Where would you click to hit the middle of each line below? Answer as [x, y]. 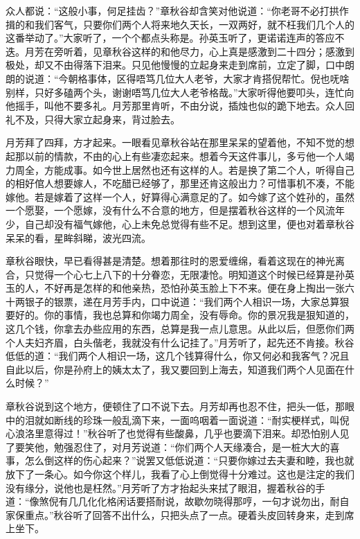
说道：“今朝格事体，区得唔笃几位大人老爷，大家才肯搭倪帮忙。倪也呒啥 [187, 78]
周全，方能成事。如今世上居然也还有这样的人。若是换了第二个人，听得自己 [184, 169]
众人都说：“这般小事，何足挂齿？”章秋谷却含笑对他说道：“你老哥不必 [163, 10]
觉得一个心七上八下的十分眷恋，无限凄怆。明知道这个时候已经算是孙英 [194, 274]
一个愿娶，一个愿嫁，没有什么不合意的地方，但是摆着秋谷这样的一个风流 [170, 210]
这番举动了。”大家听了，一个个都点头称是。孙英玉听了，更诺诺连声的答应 [170, 38]
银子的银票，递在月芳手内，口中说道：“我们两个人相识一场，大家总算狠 [187, 301]
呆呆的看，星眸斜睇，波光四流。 [78, 237]
